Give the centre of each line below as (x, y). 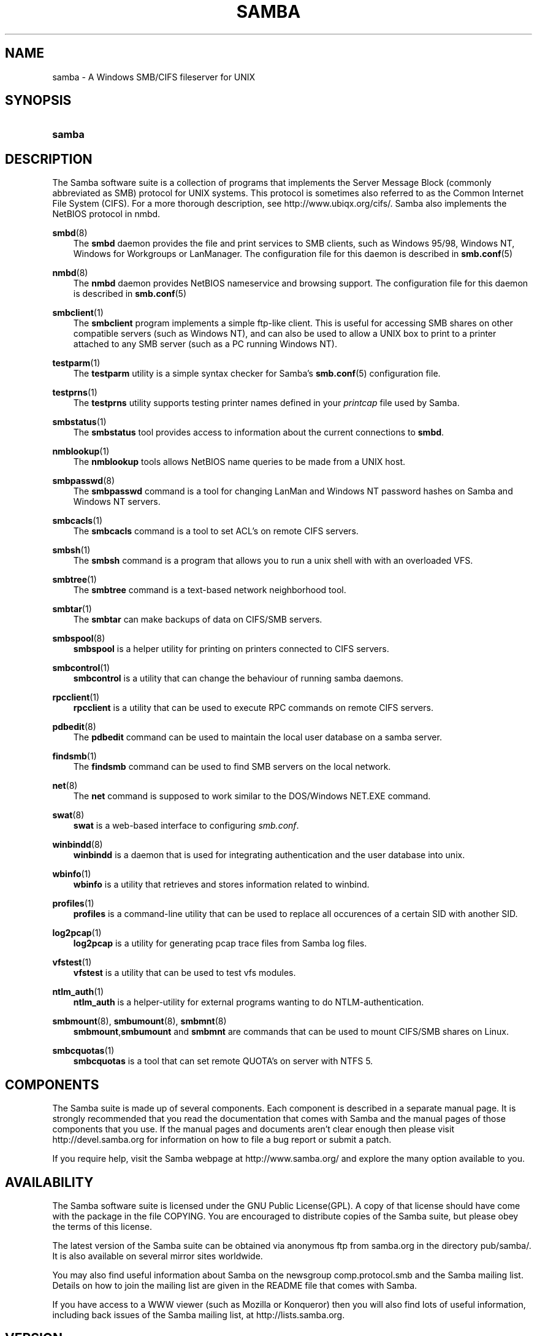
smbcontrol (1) (81, 668)
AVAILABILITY (49, 1182)
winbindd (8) (78, 845)
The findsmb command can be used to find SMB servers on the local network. (232, 767)
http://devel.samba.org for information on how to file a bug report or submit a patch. (222, 1140)
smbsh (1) (71, 550)
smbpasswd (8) (84, 481)
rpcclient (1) (76, 697)
